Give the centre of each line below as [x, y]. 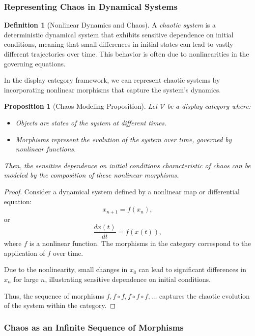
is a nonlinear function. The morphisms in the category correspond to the [140, 243]
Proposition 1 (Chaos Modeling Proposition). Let [81, 106]
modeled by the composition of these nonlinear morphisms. [92, 175]
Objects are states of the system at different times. [91, 122]
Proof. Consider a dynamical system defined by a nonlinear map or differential [122, 191]
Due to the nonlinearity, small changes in [66, 269]
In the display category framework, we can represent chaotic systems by [112, 80]
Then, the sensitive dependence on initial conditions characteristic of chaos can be [127, 165]
